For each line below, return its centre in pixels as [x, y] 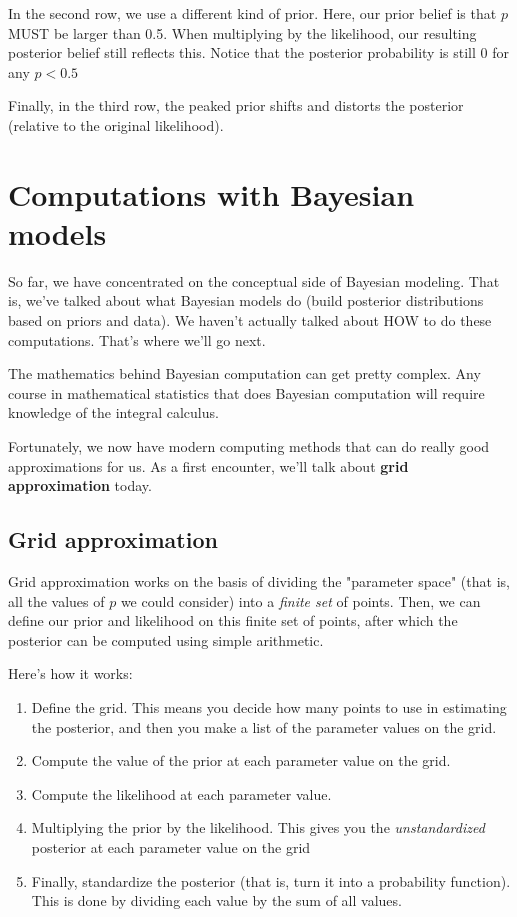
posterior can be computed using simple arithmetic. [166, 639]
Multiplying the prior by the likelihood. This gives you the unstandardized [258, 827]
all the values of [56, 600]
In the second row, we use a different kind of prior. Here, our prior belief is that [252, 13]
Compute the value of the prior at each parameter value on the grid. [241, 760]
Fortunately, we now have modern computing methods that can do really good [249, 446]
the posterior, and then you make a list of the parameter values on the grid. [264, 726]
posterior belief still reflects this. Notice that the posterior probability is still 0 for [258, 52]
